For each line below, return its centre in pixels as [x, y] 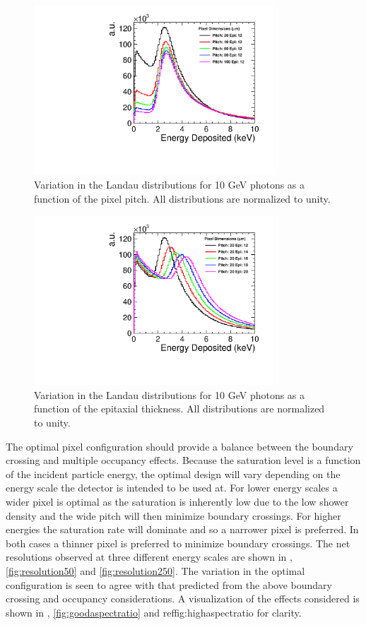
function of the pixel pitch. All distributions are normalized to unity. [182, 198]
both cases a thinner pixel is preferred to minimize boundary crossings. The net [178, 543]
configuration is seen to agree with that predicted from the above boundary [169, 584]
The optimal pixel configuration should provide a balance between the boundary [179, 446]
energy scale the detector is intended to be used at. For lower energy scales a [172, 488]
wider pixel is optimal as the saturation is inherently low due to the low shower [177, 501]
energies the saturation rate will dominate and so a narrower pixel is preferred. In [182, 529]
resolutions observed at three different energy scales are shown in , [149, 557]
